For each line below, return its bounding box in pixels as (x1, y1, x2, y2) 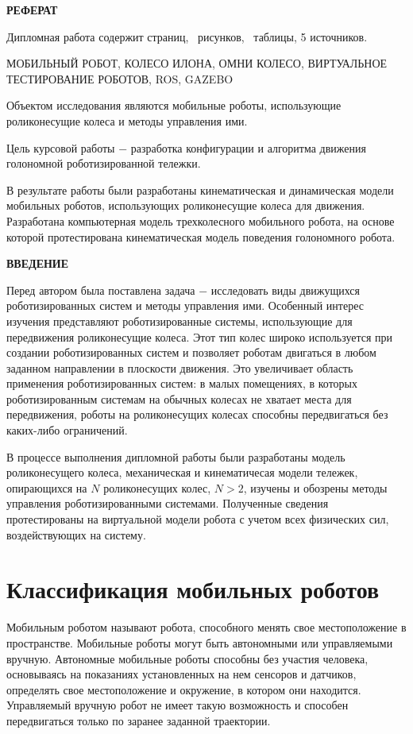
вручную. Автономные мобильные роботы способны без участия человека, (6, 650, 369, 666)
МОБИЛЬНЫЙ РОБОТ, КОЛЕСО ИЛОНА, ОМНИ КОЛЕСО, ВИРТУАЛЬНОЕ (6, 55, 388, 71)
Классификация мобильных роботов (6, 573, 380, 605)
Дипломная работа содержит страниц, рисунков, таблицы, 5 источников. (6, 28, 368, 44)
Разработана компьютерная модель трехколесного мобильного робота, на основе (6, 212, 395, 229)
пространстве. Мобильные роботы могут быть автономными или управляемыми (6, 634, 393, 651)
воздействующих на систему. (6, 526, 146, 543)
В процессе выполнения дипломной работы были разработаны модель (6, 448, 345, 465)
